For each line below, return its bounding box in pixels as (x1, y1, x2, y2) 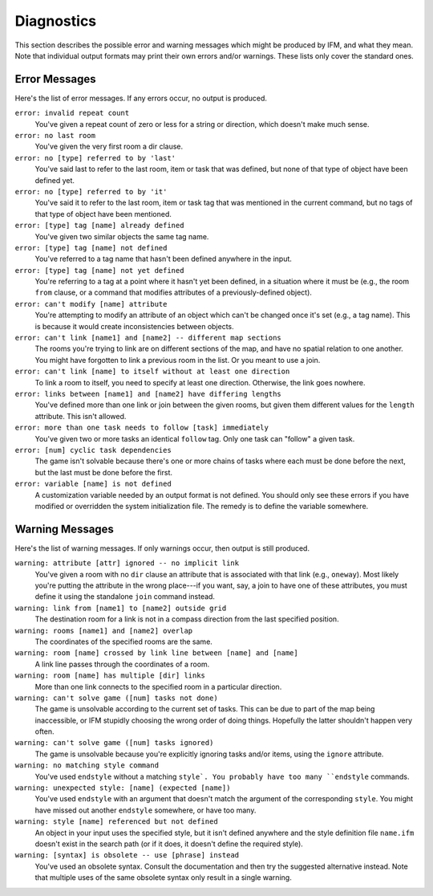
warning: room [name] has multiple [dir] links (14, 671, 206, 680)
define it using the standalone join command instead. (34, 592, 216, 601)
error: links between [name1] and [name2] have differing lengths (14, 389, 282, 398)
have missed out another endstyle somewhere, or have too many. (34, 805, 257, 815)
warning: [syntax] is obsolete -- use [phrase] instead (14, 851, 240, 860)
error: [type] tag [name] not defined (14, 243, 168, 252)
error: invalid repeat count (14, 108, 130, 118)
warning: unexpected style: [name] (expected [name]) (14, 784, 231, 792)
